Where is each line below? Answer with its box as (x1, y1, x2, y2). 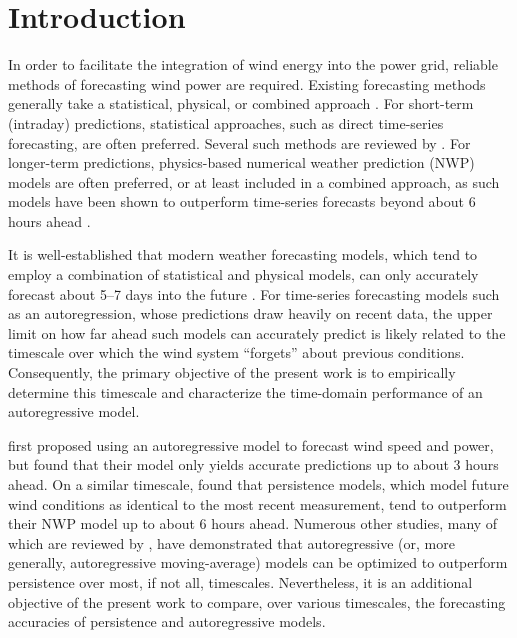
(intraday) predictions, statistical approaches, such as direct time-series (8, 112, 444, 133)
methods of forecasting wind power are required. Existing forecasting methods (8, 73, 486, 94)
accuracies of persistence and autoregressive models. (8, 611, 326, 632)
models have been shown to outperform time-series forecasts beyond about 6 (8, 191, 476, 212)
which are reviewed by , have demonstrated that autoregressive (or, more (8, 532, 455, 553)
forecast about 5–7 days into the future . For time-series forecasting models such (8, 283, 500, 304)
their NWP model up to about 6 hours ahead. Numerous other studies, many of (8, 513, 498, 534)
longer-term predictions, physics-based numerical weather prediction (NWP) (8, 152, 475, 173)
